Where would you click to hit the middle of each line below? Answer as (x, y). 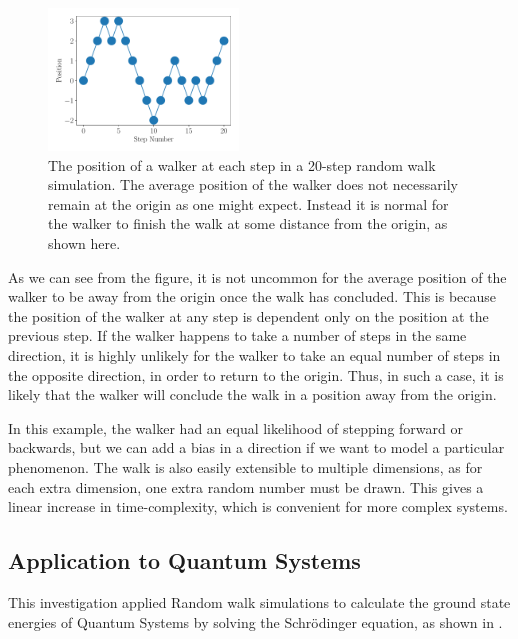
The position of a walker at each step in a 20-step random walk (242, 164)
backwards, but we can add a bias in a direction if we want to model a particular (256, 447)
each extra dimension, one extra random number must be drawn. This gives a (246, 486)
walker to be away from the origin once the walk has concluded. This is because (252, 296)
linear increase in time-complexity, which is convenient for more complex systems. (258, 506)
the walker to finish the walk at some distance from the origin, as (248, 223)
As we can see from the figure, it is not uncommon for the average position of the (257, 276)
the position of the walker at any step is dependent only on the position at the (248, 315)
